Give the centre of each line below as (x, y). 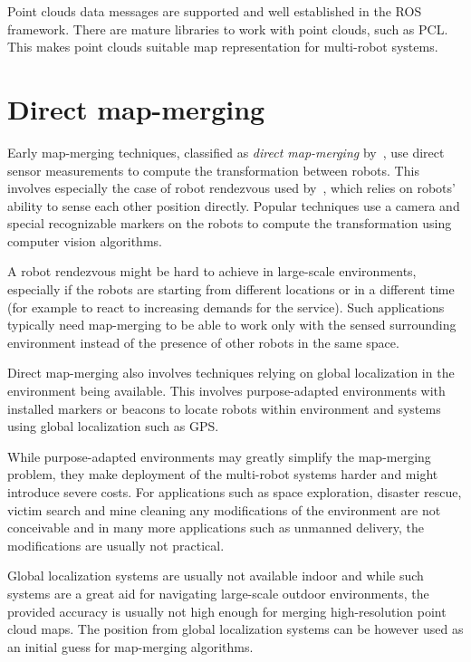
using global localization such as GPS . (113, 426)
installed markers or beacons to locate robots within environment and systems (224, 408)
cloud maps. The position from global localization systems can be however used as (235, 629)
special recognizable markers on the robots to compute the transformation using (230, 223)
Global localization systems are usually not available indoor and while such (216, 576)
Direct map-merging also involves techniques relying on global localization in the (231, 373)
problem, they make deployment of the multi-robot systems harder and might (223, 474)
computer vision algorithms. (85, 240)
